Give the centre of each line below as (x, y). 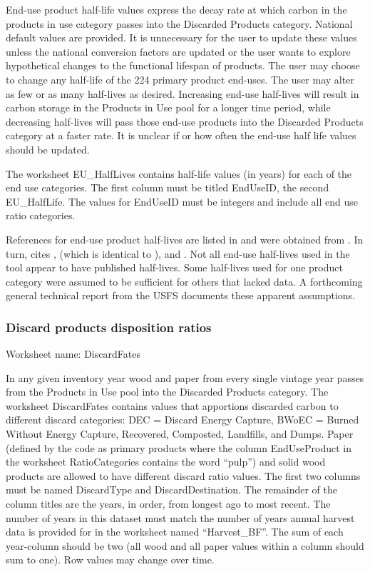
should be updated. (48, 149)
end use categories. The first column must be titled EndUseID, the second (168, 187)
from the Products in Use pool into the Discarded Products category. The (167, 392)
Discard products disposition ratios (109, 327)
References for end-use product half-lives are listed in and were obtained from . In (185, 239)
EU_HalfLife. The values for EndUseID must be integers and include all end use (182, 201)
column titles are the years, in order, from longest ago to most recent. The (168, 504)
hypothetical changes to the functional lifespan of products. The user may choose (183, 65)
